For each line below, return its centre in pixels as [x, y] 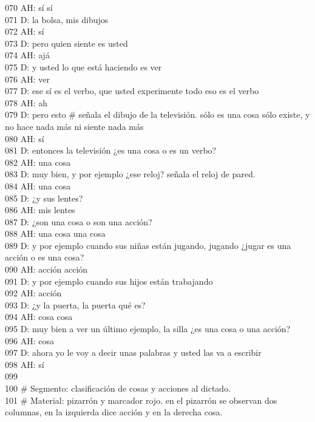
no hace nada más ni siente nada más [74, 126]
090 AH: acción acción [46, 269]
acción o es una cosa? [45, 257]
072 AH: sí [25, 31]
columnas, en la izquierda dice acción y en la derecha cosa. [114, 412]
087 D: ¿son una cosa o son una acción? [79, 221]
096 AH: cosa [29, 340]
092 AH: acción [33, 293]
